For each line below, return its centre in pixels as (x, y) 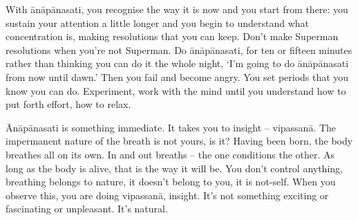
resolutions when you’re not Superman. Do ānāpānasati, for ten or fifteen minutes (179, 49)
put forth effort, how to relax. (68, 104)
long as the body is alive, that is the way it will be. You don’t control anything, (174, 168)
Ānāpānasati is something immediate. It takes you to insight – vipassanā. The (171, 127)
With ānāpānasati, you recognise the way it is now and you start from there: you (177, 9)
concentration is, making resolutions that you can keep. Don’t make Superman (172, 36)
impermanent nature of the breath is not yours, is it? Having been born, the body (179, 141)
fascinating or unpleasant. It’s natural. (87, 209)
